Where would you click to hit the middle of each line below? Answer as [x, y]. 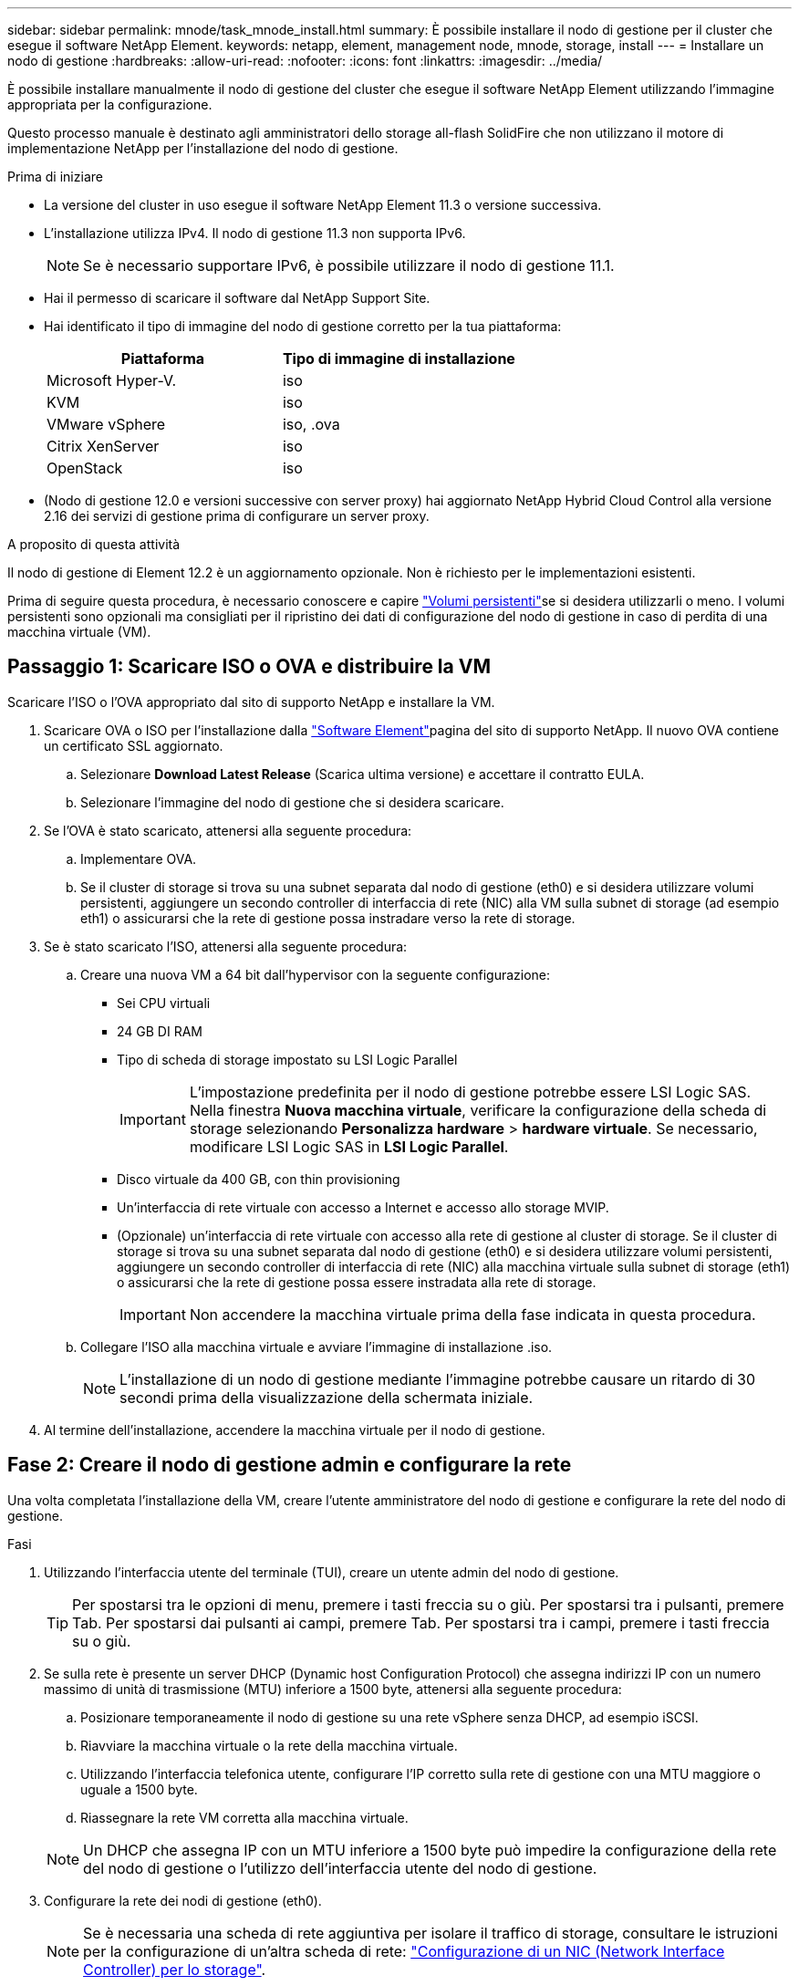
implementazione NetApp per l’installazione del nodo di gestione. [203, 148]
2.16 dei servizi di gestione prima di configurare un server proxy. [237, 516]
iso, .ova [311, 424]
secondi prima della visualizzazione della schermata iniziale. [327, 1397]
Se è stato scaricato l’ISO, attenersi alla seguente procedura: [226, 946]
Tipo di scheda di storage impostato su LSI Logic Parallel [287, 1059]
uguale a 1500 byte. [139, 1789]
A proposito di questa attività [94, 544]
